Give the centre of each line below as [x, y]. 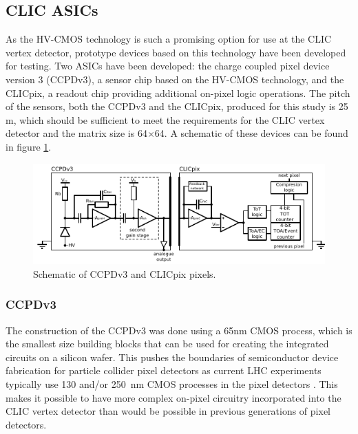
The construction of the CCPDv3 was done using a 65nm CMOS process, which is [179, 330]
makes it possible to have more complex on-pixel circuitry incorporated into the [173, 397]
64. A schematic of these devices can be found [251, 133]
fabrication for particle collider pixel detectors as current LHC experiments [164, 370]
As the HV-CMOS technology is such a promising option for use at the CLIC [169, 39]
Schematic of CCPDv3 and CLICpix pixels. [125, 273]
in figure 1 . [29, 146]
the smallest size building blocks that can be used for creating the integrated [167, 344]
